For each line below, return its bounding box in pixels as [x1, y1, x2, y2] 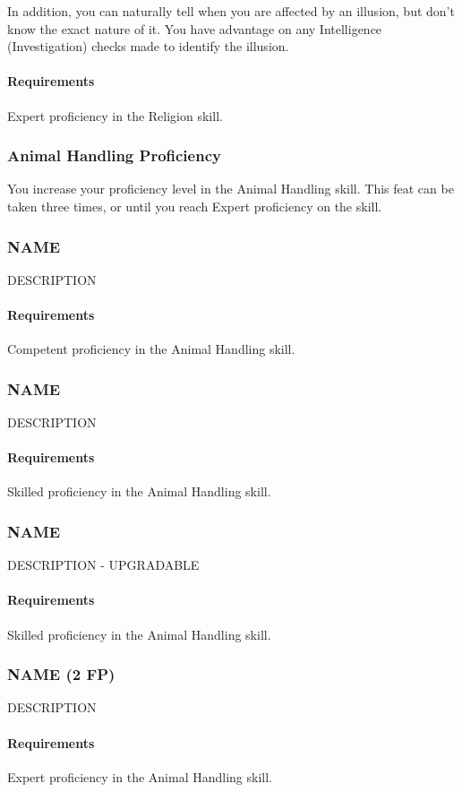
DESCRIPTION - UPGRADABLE [7, 555, 200, 574]
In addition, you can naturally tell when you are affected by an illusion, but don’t [7, 2, 455, 20]
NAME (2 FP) [7, 663, 115, 685]
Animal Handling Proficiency [7, 144, 221, 167]
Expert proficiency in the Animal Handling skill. [7, 767, 272, 786]
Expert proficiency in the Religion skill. [7, 106, 223, 125]
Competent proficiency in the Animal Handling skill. [7, 340, 295, 358]
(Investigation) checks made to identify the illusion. [7, 37, 289, 56]
